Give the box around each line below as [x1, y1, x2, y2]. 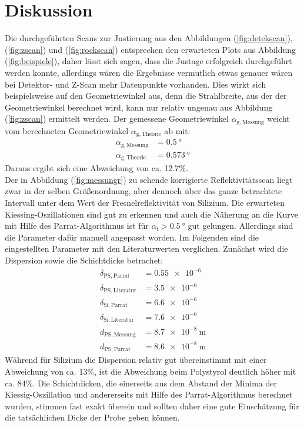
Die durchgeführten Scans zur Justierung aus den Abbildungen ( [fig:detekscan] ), [5, 32, 293, 44]
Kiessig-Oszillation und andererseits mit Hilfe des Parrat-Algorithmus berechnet [5, 388, 293, 401]
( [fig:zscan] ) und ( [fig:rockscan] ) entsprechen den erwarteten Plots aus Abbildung [5, 43, 296, 55]
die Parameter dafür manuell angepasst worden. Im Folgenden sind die [5, 231, 259, 243]
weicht [267, 112, 290, 125]
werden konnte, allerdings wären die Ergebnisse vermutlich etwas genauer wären [5, 66, 293, 78]
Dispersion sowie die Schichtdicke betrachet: [5, 253, 163, 266]
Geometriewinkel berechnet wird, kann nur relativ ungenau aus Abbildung [5, 101, 273, 113]
